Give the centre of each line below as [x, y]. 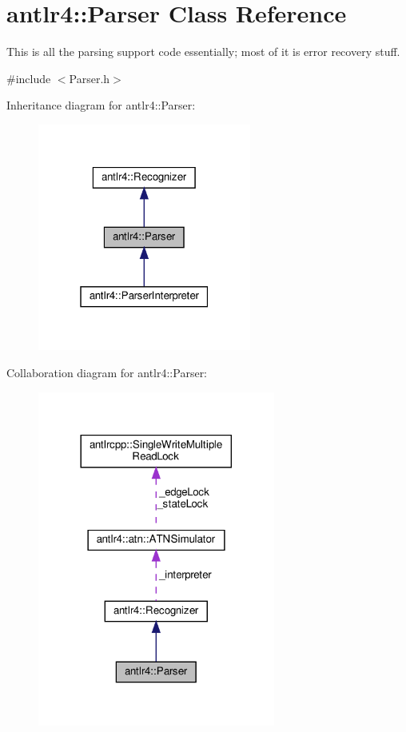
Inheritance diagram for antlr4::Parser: [101, 105]
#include [29, 78]
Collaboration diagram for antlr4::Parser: [107, 373]
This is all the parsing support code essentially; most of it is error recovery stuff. [203, 52]
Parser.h [90, 78]
